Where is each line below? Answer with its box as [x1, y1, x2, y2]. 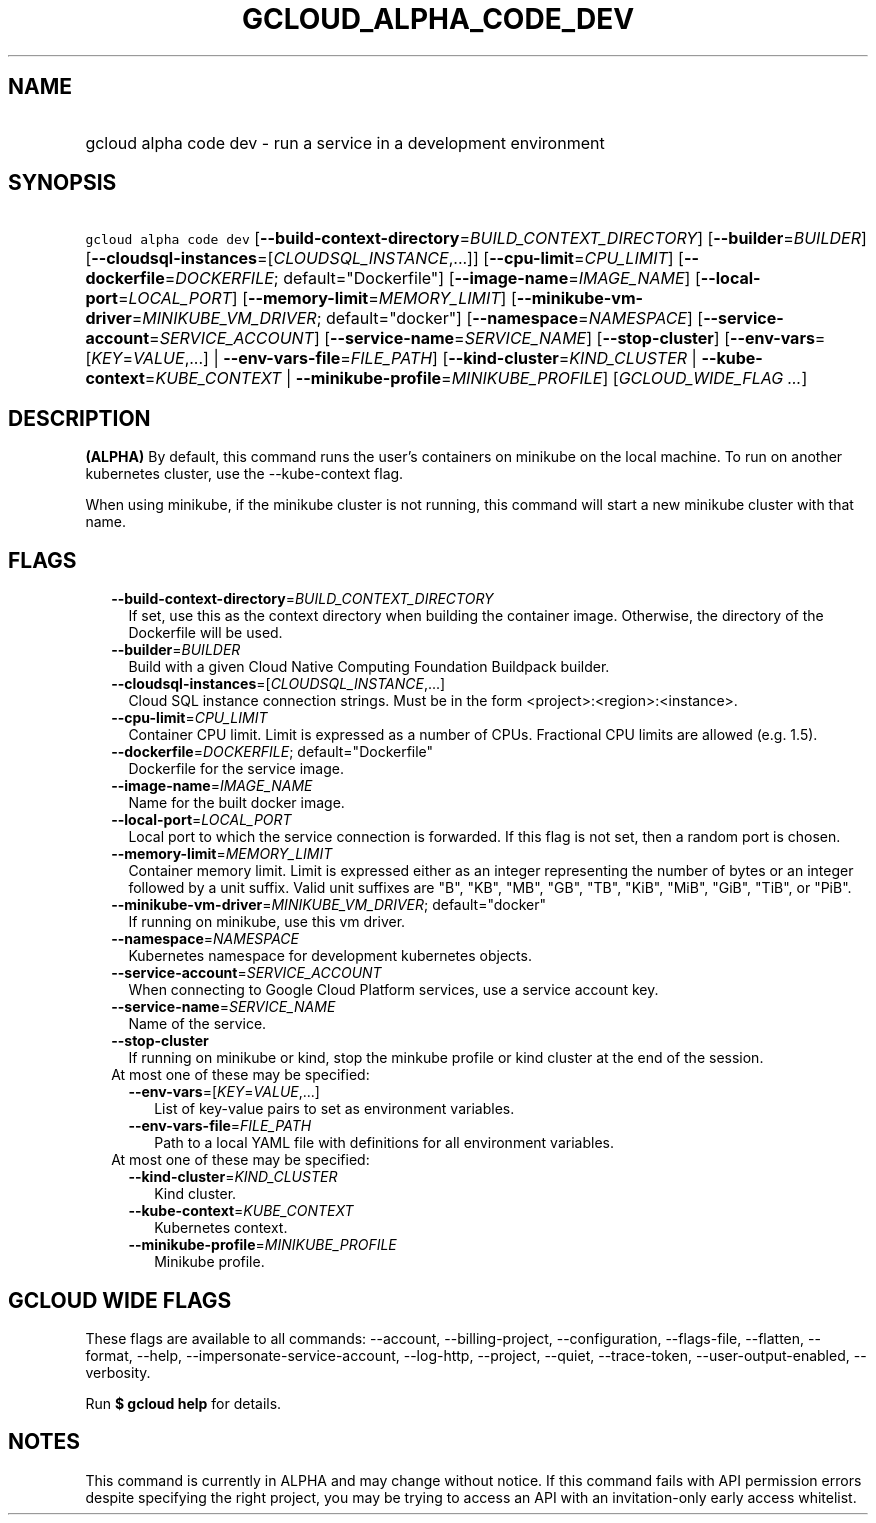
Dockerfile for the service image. [128, 760, 344, 778]
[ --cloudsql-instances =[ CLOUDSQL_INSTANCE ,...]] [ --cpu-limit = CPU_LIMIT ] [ [85, 248, 684, 269]
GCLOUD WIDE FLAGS [8, 1287, 232, 1313]
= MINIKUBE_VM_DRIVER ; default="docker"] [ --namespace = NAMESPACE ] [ [131, 308, 704, 329]
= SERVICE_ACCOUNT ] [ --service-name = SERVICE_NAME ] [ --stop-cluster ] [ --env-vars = [149, 328, 826, 349]
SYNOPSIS [8, 170, 117, 196]
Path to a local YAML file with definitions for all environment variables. [154, 1134, 614, 1152]
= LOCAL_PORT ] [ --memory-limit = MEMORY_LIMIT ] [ [117, 288, 517, 309]
